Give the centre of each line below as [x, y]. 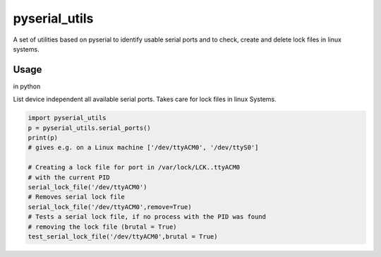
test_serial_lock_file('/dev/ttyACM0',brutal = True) [123, 236]
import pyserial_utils [67, 118]
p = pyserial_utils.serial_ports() [89, 128]
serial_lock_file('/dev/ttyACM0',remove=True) [110, 207]
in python [27, 86]
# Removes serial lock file [76, 197]
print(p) [43, 138]
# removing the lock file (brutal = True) [102, 227]
